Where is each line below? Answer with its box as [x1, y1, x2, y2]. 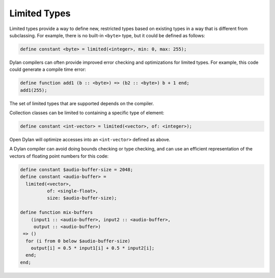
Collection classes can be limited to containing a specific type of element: [9, 110, 164, 116]
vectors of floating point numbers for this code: [9, 153, 109, 159]
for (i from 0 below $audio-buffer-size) [25, 238, 131, 244]
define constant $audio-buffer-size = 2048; [20, 166, 133, 172]
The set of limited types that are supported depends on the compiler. [9, 100, 154, 107]
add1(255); [20, 87, 47, 93]
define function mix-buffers [20, 210, 93, 215]
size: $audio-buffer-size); [46, 195, 117, 201]
